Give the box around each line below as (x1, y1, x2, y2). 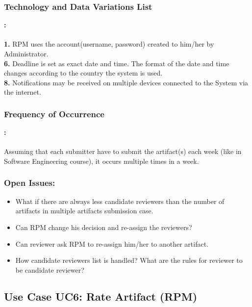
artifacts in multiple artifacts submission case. (15, 205, 153, 216)
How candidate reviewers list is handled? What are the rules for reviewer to (15, 255, 243, 265)
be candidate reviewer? (15, 264, 84, 275)
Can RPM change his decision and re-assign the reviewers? (15, 222, 192, 232)
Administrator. (4, 49, 49, 58)
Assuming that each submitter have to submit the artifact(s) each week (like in (4, 146, 242, 156)
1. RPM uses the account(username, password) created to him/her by (4, 39, 214, 49)
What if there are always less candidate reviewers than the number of (15, 196, 225, 206)
